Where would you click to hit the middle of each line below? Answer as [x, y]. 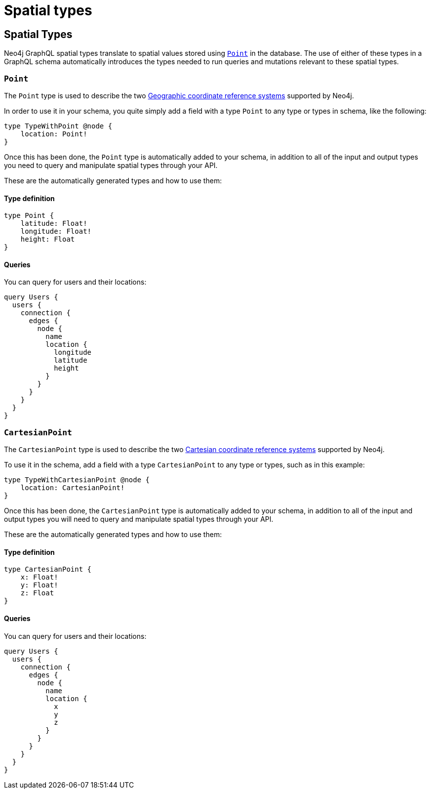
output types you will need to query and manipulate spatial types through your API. [139, 519]
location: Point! [54, 134]
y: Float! [39, 585]
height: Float [48, 239]
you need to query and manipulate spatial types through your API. [111, 165]
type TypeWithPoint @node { [58, 126]
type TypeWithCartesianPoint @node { [77, 480]
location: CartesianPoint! [73, 488]
